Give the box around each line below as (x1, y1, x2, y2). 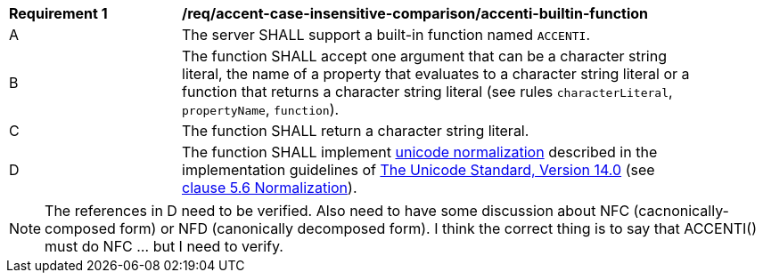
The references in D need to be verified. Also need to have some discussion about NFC (45, 202, 630, 220)
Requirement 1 (9, 4, 108, 22)
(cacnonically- (633, 202, 729, 220)
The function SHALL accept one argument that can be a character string (182, 47, 668, 65)
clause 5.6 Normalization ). (182, 179, 357, 196)
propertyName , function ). (182, 100, 340, 118)
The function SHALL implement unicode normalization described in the (182, 143, 658, 161)
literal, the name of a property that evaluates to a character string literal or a (182, 65, 690, 83)
